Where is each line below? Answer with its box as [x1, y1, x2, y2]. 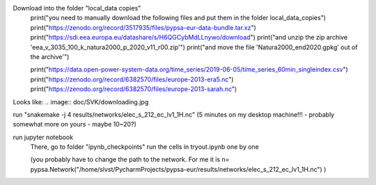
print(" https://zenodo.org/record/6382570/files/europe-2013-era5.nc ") [30, 75, 234, 83]
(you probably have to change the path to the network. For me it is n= [30, 155, 230, 163]
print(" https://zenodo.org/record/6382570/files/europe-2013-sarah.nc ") [30, 85, 237, 93]
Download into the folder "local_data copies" [13, 4, 141, 12]
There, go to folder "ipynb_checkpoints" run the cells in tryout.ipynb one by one [30, 143, 259, 151]
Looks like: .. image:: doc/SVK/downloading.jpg [13, 97, 149, 106]
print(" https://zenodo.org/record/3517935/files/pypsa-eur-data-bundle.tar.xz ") [30, 23, 257, 31]
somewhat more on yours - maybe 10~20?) [13, 120, 137, 129]
